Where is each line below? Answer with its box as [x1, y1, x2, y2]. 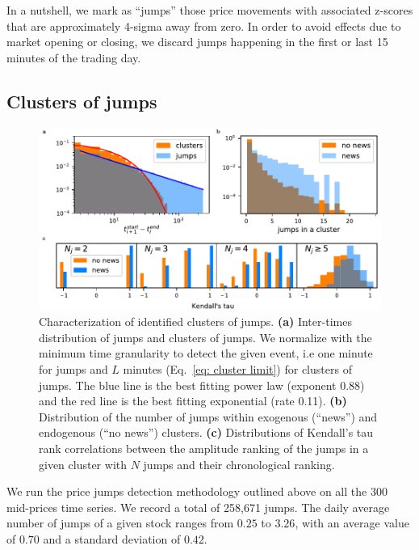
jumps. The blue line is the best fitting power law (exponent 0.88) [39, 376, 365, 393]
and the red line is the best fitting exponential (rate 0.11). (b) [39, 392, 347, 409]
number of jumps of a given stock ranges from [6, 514, 234, 531]
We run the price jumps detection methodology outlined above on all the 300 [6, 483, 388, 500]
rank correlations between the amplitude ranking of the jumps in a [39, 439, 369, 456]
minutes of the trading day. [6, 49, 141, 66]
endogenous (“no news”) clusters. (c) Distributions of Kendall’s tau [39, 424, 374, 441]
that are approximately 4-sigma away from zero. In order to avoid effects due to [6, 17, 401, 34]
